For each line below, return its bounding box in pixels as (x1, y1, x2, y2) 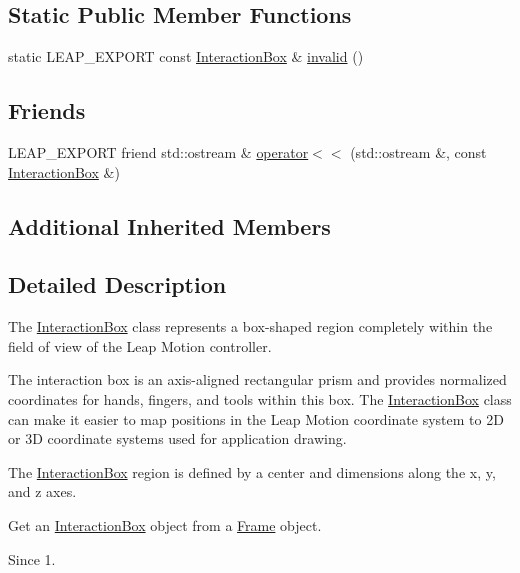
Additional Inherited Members (8, 210, 331, 241)
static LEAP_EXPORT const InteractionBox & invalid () (8, 46, 364, 67)
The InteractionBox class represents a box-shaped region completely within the (8, 316, 493, 337)
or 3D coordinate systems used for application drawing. (8, 428, 347, 449)
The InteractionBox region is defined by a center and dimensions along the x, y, (8, 461, 496, 482)
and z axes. (8, 481, 77, 502)
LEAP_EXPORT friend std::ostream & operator (8, 142, 309, 162)
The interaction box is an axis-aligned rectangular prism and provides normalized (8, 369, 507, 390)
